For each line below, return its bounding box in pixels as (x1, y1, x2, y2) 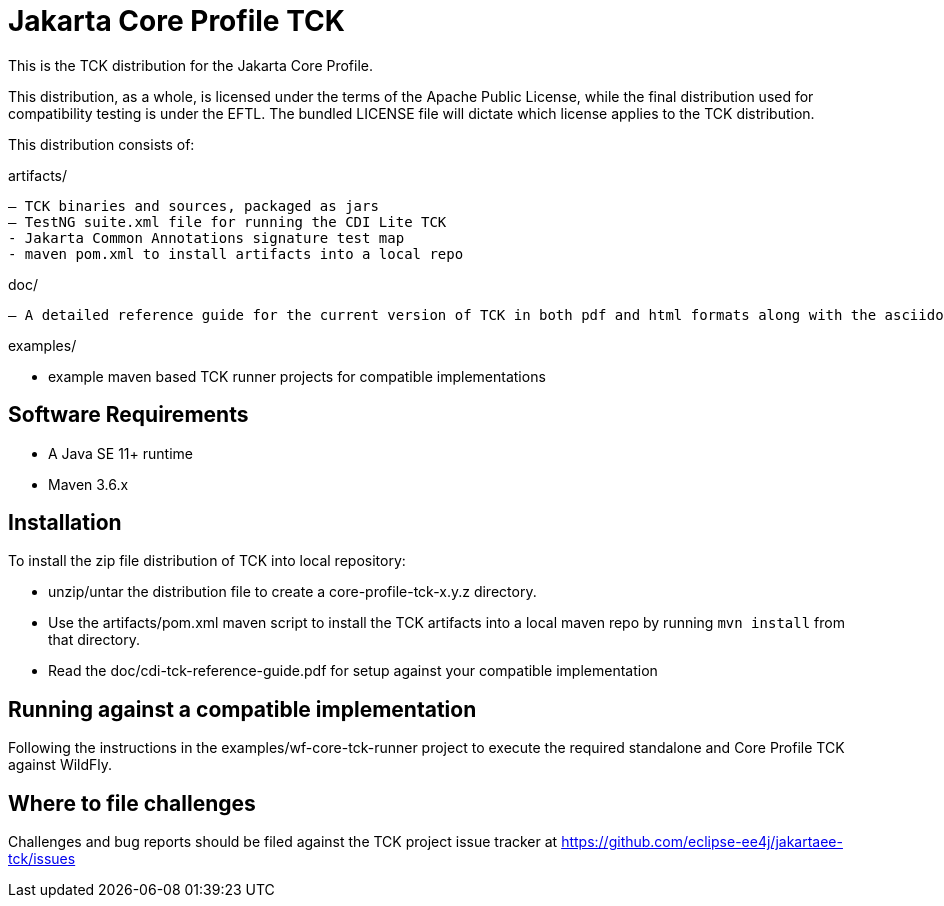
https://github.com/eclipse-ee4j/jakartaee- (561, 833, 843, 851)
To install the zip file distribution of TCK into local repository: (8, 552, 406, 570)
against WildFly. (8, 756, 113, 774)
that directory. (48, 631, 141, 649)
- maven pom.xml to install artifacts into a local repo (8, 245, 464, 262)
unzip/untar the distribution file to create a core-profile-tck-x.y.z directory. (48, 583, 537, 601)
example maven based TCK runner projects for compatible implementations (48, 367, 546, 385)
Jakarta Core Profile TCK (8, 4, 345, 38)
